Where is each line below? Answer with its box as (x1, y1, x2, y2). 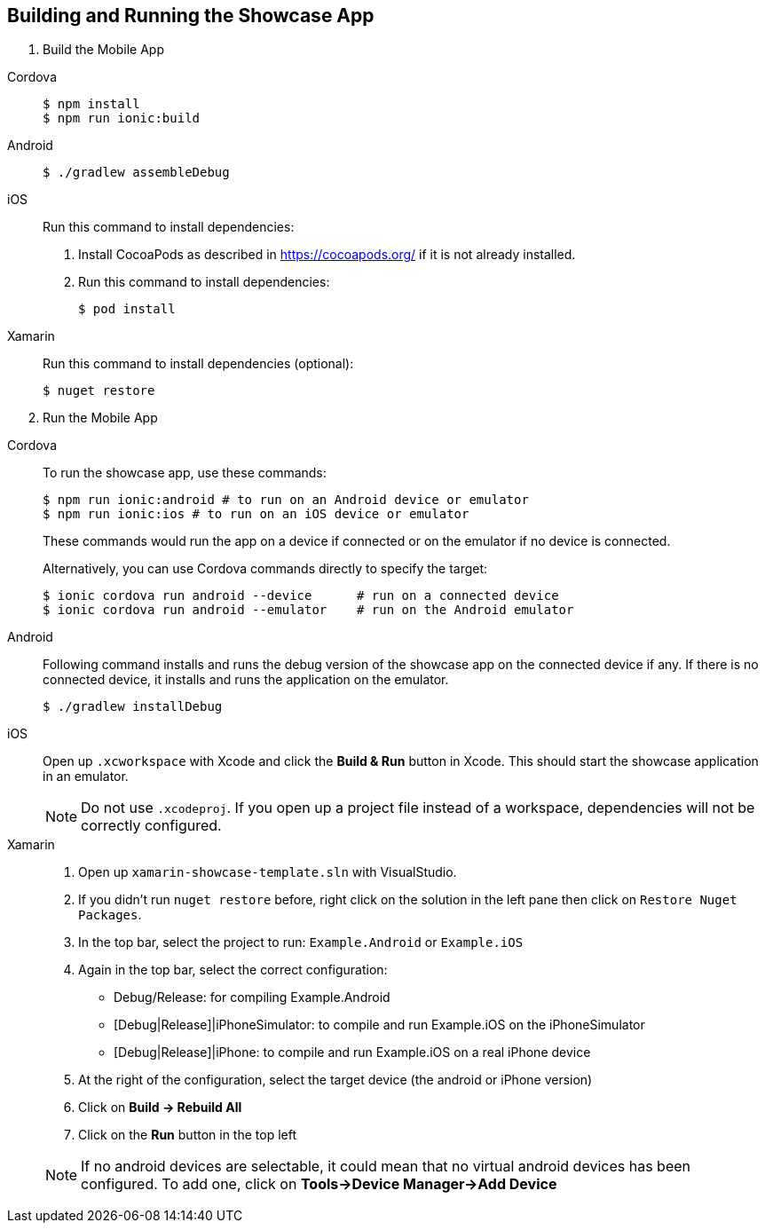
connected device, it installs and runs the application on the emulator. (43, 672, 449, 688)
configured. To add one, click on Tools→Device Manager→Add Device (81, 1175, 557, 1194)
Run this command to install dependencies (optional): (43, 356, 354, 372)
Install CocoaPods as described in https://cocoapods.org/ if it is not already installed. (78, 247, 576, 263)
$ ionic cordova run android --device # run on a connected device (43, 588, 559, 603)
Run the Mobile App (43, 410, 158, 426)
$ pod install (78, 302, 176, 317)
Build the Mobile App (43, 42, 164, 58)
